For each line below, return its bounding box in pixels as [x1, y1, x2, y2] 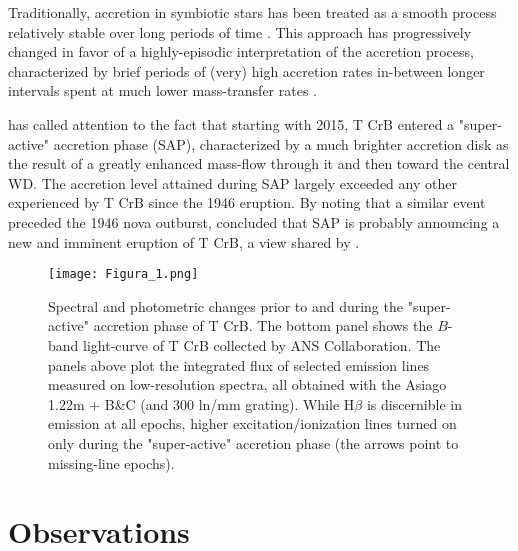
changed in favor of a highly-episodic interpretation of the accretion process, [8, 41, 474, 62]
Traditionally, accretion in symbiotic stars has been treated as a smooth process [8, 2, 497, 22]
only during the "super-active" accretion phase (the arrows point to [48, 432, 459, 453]
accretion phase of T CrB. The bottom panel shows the [93, 315, 433, 336]
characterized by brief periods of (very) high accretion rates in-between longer [8, 60, 485, 81]
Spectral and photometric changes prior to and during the [48, 295, 403, 316]
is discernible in [366, 393, 462, 414]
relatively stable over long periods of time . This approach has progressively [8, 21, 472, 42]
